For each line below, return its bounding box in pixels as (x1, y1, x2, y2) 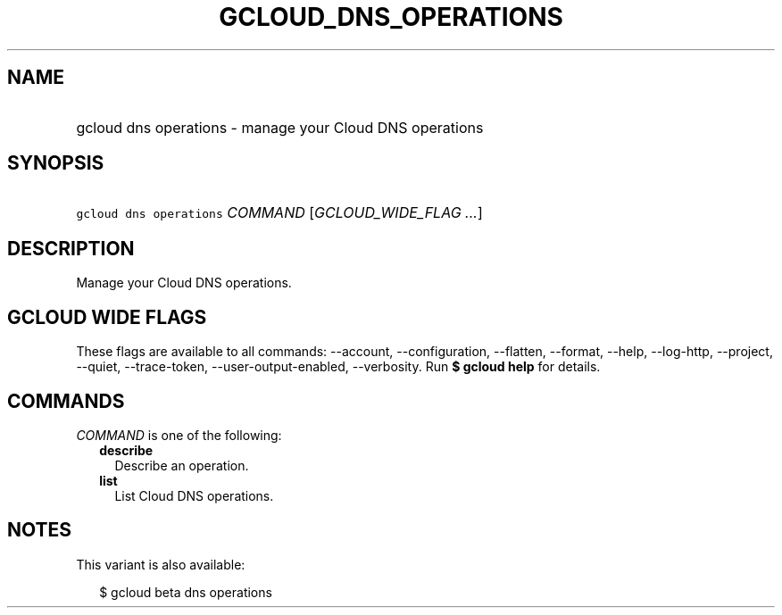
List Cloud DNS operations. (114, 487, 274, 503)
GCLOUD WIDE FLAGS (7, 305, 207, 328)
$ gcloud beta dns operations (99, 584, 272, 600)
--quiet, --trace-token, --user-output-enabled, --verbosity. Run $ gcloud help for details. (76, 359, 601, 375)
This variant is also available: (76, 556, 245, 572)
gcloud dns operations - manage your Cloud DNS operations (76, 118, 484, 137)
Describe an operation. (114, 457, 249, 473)
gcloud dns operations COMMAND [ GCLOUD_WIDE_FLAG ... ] (76, 204, 483, 222)
